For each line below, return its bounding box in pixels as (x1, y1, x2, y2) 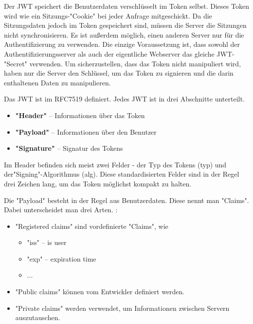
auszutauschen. (15, 312, 60, 323)
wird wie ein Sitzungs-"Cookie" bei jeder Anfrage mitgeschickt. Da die (4, 10, 212, 20)
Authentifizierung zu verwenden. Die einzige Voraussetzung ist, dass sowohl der (4, 39, 240, 49)
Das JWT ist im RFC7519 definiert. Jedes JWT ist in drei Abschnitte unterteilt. (4, 94, 245, 104)
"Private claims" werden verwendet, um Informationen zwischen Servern (15, 303, 230, 313)
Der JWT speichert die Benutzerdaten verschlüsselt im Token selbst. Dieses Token (4, 1, 249, 11)
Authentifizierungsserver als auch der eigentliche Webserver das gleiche (4, 48, 215, 59)
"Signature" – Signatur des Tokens (15, 143, 123, 153)
